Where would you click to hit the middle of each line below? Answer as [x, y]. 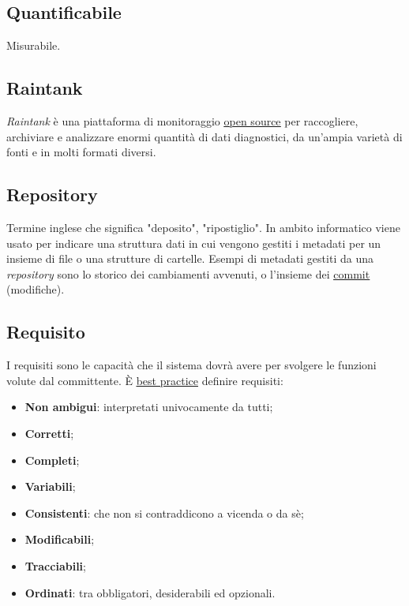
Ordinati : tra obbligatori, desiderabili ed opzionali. [150, 592]
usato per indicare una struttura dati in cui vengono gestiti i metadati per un [194, 243]
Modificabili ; [60, 539]
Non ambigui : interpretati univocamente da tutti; [149, 407]
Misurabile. [34, 45]
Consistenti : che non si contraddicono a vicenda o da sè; [164, 512]
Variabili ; [50, 486]
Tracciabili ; [55, 565]
